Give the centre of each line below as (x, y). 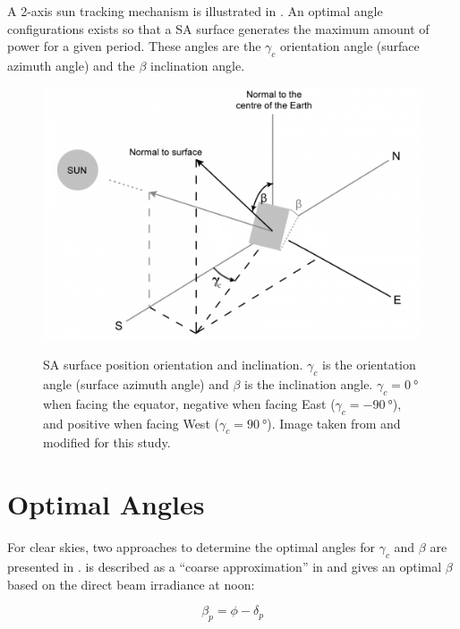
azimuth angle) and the (71, 65)
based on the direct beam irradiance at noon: (131, 584)
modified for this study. (107, 442)
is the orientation (369, 365)
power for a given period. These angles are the (134, 46)
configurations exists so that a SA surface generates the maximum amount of (218, 28)
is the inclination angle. (309, 384)
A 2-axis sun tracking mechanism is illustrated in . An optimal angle (195, 11)
